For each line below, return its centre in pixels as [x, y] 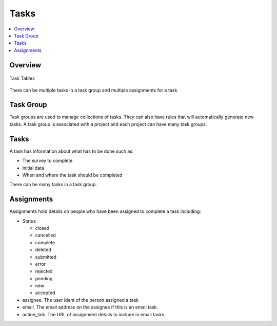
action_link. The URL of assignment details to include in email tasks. [94, 314]
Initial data [33, 168]
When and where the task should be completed [72, 175]
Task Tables [22, 78]
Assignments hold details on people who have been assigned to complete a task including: [105, 211]
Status [29, 221]
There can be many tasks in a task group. [53, 185]
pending [44, 278]
